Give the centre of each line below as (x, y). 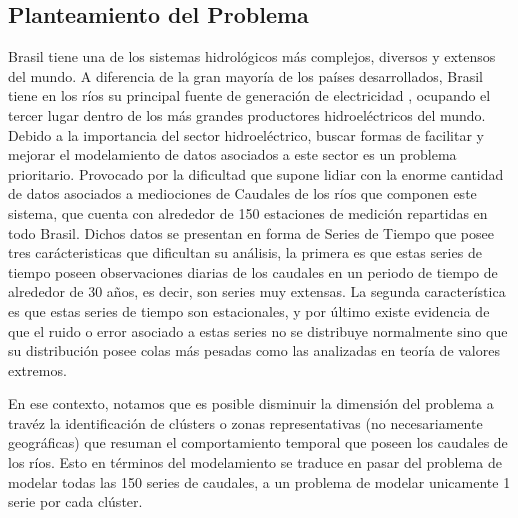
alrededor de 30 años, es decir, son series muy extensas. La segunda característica (257, 291)
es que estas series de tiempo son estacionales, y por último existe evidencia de (249, 310)
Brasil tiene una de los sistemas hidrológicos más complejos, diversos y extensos (252, 56)
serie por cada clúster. (75, 501)
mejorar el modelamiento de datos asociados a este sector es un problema (232, 154)
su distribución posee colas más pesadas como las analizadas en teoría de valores (254, 350)
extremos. (37, 369)
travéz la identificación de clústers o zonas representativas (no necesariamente (245, 422)
